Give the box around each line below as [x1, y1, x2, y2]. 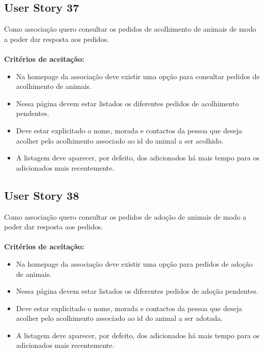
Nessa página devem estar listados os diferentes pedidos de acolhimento [16, 98, 239, 108]
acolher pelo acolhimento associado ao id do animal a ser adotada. [16, 313, 223, 323]
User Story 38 [4, 187, 79, 203]
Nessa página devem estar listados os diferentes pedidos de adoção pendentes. [16, 286, 258, 296]
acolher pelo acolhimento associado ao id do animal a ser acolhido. [16, 135, 224, 146]
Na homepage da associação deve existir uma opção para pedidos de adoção [16, 258, 253, 269]
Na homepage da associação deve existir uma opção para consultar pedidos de [16, 71, 260, 81]
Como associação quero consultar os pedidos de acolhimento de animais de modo [4, 24, 256, 34]
